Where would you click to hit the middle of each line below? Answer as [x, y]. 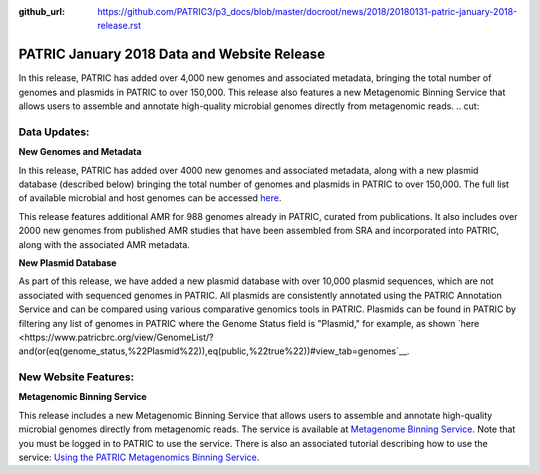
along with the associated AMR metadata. [104, 244]
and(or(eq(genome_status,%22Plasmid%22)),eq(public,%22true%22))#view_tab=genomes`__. [214, 351]
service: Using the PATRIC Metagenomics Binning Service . [139, 457]
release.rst [119, 26]
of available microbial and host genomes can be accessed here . [150, 198]
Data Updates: [54, 132]
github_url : [41, 11]
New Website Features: [76, 377]
